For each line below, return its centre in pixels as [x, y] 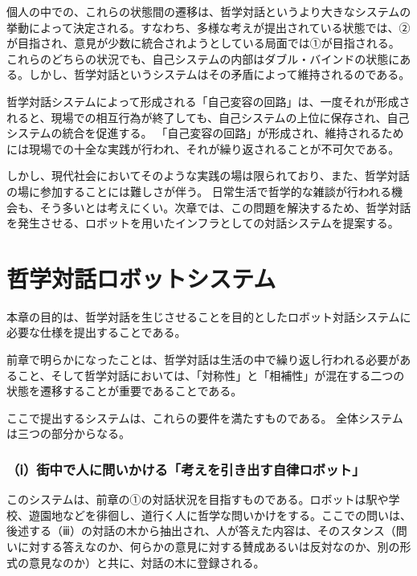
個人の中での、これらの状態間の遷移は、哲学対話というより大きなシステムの [209, 11]
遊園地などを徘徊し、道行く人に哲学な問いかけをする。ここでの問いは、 [220, 515]
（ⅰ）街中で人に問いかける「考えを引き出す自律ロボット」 [186, 469]
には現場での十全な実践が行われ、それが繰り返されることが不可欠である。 [203, 148]
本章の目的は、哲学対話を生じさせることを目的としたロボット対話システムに [209, 316]
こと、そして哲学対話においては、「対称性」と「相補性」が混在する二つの [211, 375]
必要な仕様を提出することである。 [96, 332]
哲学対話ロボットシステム [141, 278]
